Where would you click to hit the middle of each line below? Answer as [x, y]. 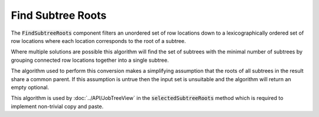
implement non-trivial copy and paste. [57, 106]
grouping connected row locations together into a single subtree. [90, 60]
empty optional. [30, 87]
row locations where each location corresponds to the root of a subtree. [98, 41]
